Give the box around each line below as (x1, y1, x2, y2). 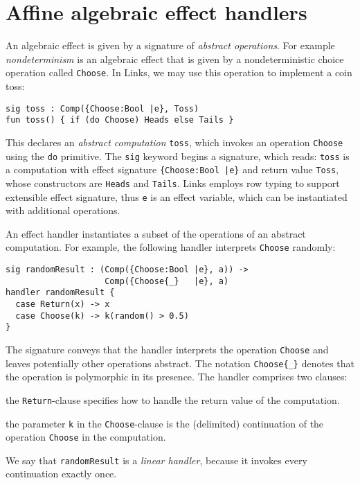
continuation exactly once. (6, 466, 117, 481)
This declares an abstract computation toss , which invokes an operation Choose (6, 134, 343, 149)
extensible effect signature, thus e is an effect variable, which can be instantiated (6, 189, 348, 204)
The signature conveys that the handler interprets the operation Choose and (6, 342, 329, 356)
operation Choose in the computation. (6, 430, 166, 444)
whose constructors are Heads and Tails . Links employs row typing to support (6, 175, 340, 190)
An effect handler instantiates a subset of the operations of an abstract (6, 226, 306, 240)
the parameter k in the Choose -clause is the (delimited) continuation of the (6, 416, 324, 430)
